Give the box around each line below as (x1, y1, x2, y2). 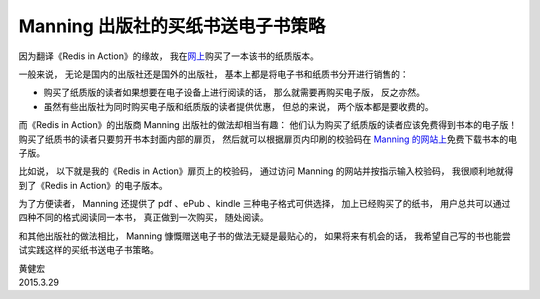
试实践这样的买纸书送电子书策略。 (18, 244, 159, 256)
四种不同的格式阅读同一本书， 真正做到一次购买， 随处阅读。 (18, 211, 269, 224)
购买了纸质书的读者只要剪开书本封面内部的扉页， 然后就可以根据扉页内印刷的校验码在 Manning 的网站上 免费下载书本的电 (18, 133, 518, 145)
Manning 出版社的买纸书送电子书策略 (18, 15, 326, 37)
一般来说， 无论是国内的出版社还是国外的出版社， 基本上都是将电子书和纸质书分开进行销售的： (18, 68, 409, 80)
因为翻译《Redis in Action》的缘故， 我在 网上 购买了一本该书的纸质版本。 (18, 50, 320, 62)
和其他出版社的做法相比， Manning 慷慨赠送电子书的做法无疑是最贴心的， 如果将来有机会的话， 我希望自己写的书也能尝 (18, 230, 512, 242)
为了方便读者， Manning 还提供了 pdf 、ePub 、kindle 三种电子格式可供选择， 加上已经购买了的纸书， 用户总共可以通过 (18, 198, 511, 210)
